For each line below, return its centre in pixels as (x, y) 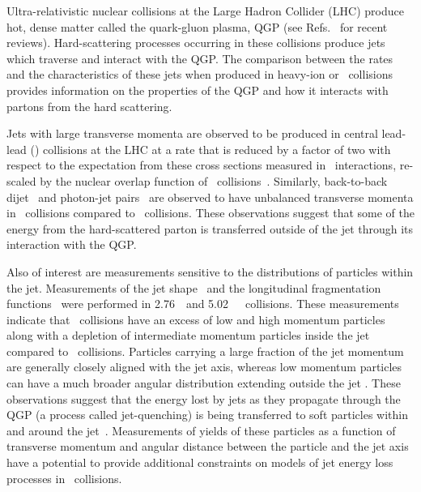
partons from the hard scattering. (89, 106)
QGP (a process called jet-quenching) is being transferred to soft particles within (208, 415)
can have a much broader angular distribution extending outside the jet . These (204, 383)
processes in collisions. (64, 478)
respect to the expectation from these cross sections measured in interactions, (202, 165)
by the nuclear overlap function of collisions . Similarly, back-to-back (214, 180)
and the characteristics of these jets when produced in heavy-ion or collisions (200, 74)
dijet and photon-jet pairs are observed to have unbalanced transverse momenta (210, 197)
